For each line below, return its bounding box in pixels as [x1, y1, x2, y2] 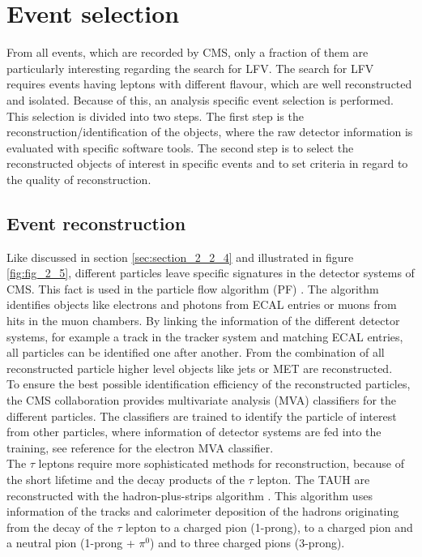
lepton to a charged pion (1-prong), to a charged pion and [125, 518, 413, 535]
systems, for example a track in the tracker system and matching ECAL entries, [6, 328, 403, 345]
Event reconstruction [6, 210, 186, 235]
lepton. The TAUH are [257, 470, 370, 487]
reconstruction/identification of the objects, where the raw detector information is [6, 123, 413, 140]
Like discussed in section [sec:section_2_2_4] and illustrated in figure [6, 248, 354, 265]
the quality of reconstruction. [6, 170, 151, 187]
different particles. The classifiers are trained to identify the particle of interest [6, 407, 397, 424]
